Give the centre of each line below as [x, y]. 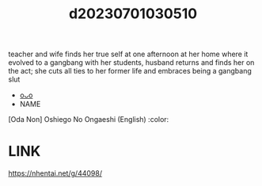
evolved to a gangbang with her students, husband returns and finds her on [131, 63]
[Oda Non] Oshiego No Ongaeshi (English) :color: [89, 120]
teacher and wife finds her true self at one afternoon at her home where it [128, 54]
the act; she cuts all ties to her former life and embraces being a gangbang [130, 71]
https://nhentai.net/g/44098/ [55, 173]
